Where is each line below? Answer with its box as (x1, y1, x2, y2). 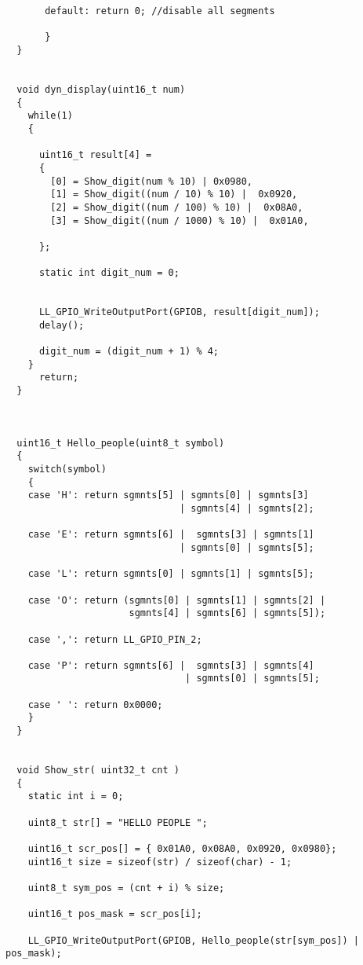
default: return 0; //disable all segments (45, 6, 275, 17)
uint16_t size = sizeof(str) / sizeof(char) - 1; (27, 856, 292, 868)
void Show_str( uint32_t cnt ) (16, 765, 180, 776)
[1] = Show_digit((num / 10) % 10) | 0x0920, (50, 189, 298, 200)
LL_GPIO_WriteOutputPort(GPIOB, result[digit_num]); (38, 306, 320, 318)
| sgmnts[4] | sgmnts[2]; (179, 502, 314, 514)
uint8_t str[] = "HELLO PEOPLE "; (27, 816, 208, 828)
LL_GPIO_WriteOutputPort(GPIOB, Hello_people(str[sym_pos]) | (27, 934, 360, 946)
